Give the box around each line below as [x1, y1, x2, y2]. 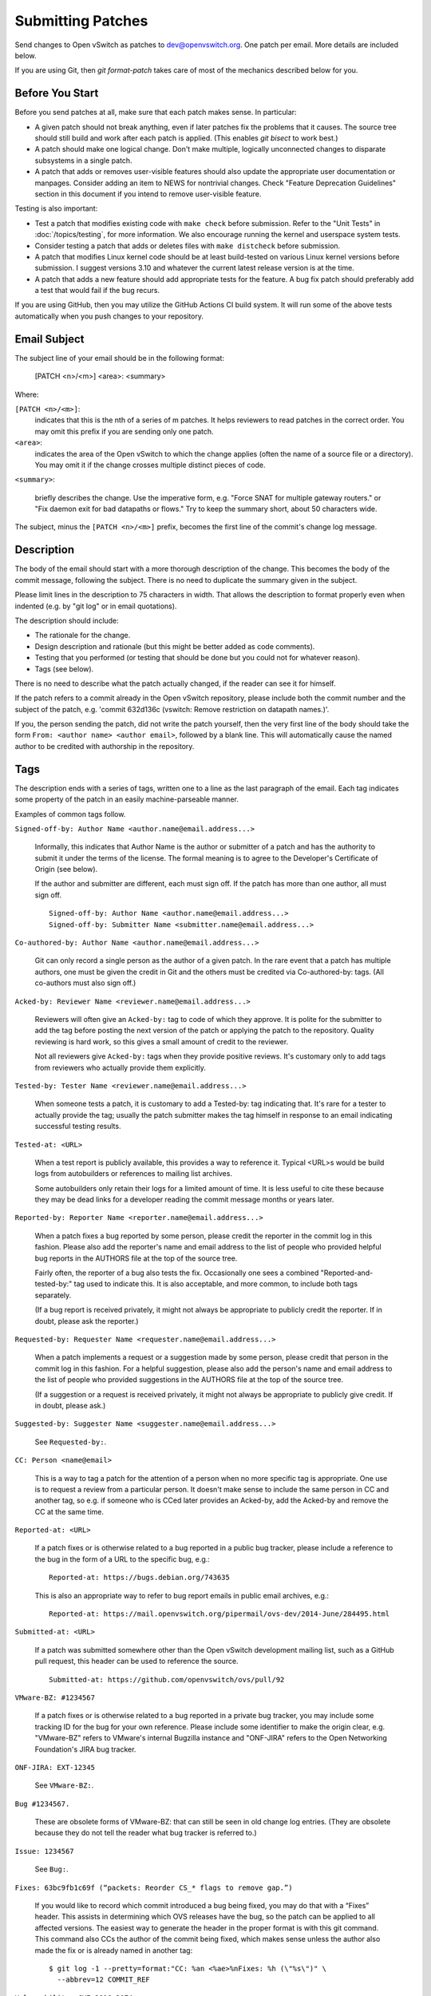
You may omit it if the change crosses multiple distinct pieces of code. [34, 460, 267, 469]
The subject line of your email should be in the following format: [14, 353, 225, 362]
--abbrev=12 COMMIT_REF [57, 1975, 151, 1984]
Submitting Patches [14, 12, 148, 30]
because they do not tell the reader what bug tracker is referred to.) [34, 1828, 257, 1838]
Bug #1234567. [14, 1799, 70, 1808]
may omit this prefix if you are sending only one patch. [34, 426, 215, 436]
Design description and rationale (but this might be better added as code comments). [34, 641, 315, 651]
